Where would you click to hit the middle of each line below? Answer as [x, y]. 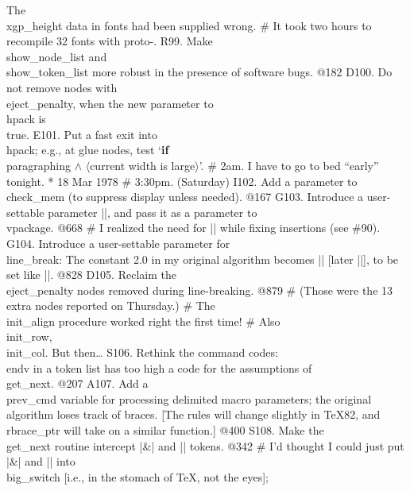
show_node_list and [57, 56]
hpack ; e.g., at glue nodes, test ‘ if [88, 150]
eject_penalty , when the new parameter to [110, 103]
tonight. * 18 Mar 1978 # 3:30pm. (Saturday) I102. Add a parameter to [182, 181]
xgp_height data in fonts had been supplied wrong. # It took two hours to [189, 25]
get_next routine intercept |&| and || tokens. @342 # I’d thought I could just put [205, 445]
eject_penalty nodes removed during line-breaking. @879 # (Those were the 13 [200, 290]
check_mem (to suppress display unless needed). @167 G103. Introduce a [185, 197]
